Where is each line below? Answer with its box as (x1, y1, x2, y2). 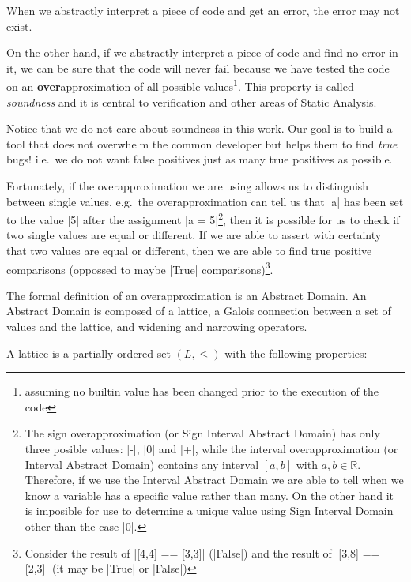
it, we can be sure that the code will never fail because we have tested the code (6, 59, 390, 76)
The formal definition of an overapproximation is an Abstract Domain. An (6, 287, 367, 303)
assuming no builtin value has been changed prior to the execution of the (25, 383, 379, 400)
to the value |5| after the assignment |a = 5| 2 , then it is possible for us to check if (6, 209, 400, 227)
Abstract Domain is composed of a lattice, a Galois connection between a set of (6, 302, 391, 319)
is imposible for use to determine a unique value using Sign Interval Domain (25, 502, 394, 519)
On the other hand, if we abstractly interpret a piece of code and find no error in (6, 44, 398, 61)
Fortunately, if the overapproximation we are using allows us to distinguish (6, 178, 369, 193)
